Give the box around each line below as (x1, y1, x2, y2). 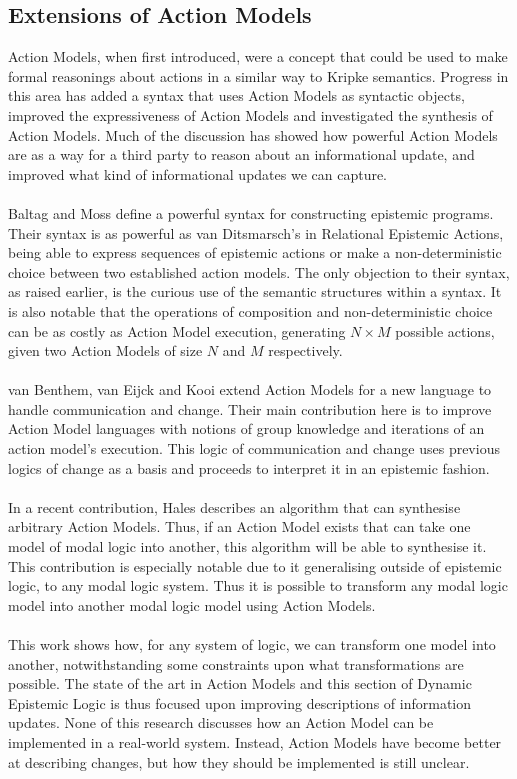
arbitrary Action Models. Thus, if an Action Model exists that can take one (8, 516, 471, 537)
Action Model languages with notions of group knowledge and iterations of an (8, 418, 485, 439)
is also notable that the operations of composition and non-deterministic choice (8, 300, 493, 321)
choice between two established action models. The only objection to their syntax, (8, 261, 510, 282)
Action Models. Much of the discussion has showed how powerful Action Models (8, 124, 498, 145)
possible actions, (395, 320, 495, 341)
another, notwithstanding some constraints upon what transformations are (8, 653, 464, 674)
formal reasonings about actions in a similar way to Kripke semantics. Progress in (8, 65, 509, 86)
